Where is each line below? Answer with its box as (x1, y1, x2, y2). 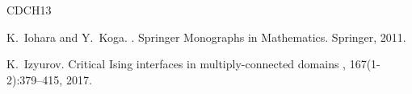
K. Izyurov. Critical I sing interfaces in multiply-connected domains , (6, 55, 346, 72)
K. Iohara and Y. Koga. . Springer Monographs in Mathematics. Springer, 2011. (6, 28, 406, 45)
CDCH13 (6, 2, 52, 18)
